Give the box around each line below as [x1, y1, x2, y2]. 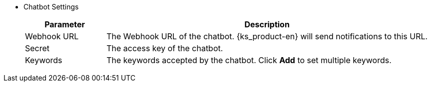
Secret [25, 43, 50, 53]
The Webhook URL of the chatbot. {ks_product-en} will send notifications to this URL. [106, 31, 428, 41]
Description [244, 19, 290, 29]
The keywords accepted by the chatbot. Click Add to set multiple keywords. [106, 55, 392, 65]
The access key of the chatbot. [106, 43, 223, 53]
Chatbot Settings [23, 2, 79, 11]
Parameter [44, 19, 85, 29]
